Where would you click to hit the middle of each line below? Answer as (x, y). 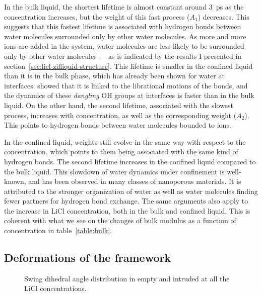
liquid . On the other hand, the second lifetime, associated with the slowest (119, 105)
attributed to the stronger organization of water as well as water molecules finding (131, 191)
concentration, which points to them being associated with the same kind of (121, 152)
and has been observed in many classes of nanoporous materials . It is (135, 181)
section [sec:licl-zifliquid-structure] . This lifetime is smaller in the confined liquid (128, 66)
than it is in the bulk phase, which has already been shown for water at (114, 76)
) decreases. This (223, 16)
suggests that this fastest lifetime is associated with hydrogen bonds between (123, 26)
